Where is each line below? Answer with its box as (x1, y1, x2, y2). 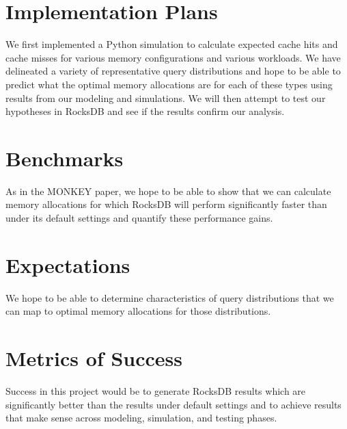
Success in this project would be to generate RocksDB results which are (5, 384, 306, 398)
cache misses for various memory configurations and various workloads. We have (5, 50, 341, 64)
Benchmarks (5, 144, 124, 172)
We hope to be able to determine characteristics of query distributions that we (5, 290, 334, 304)
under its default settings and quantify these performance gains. (5, 211, 273, 224)
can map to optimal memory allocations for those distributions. (5, 304, 271, 318)
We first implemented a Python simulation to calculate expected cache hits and (5, 37, 338, 51)
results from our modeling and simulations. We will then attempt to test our (5, 90, 326, 105)
